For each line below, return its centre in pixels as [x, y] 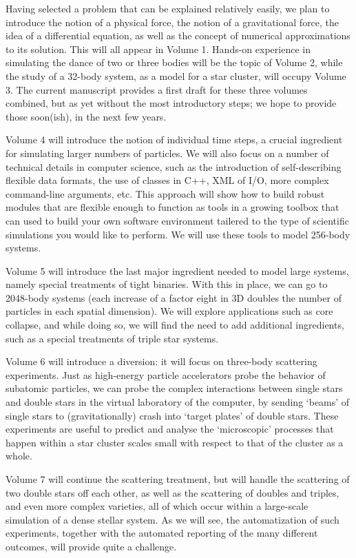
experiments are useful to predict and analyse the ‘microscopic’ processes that [170, 429]
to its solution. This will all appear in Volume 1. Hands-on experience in [158, 49]
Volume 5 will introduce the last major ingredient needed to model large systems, [177, 270]
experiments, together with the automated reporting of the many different [162, 533]
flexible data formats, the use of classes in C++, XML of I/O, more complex [167, 180]
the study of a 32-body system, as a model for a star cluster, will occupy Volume [176, 75]
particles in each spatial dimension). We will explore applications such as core [169, 311]
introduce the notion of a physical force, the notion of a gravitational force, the [172, 22]
